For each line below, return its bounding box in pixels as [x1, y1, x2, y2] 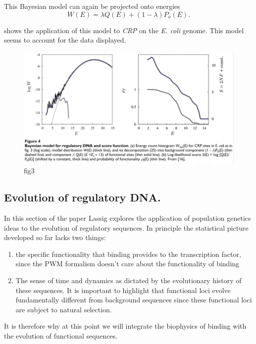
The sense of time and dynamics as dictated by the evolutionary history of [15, 275, 242, 286]
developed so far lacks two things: [4, 232, 106, 243]
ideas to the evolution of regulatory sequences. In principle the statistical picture [4, 222, 249, 233]
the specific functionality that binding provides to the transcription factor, [15, 248, 241, 259]
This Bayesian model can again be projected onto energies [4, 1, 180, 11]
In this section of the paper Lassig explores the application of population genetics [4, 213, 251, 223]
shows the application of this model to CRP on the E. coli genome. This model [4, 25, 244, 35]
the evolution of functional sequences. [4, 331, 118, 341]
